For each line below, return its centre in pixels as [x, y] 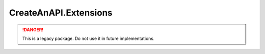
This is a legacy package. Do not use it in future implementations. [88, 38]
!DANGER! [33, 30]
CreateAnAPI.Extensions [61, 13]
